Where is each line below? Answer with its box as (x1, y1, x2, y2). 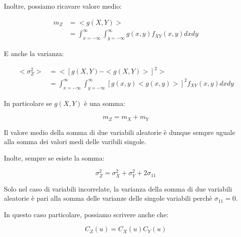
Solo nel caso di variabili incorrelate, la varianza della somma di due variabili (4, 183, 232, 193)
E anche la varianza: (4, 48, 64, 58)
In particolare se (4, 98, 52, 108)
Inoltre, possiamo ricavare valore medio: (4, 1, 122, 11)
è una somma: (84, 98, 125, 108)
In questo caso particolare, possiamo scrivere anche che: (4, 209, 168, 219)
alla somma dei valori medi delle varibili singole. (4, 136, 147, 147)
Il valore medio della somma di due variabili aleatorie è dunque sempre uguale (4, 127, 235, 137)
